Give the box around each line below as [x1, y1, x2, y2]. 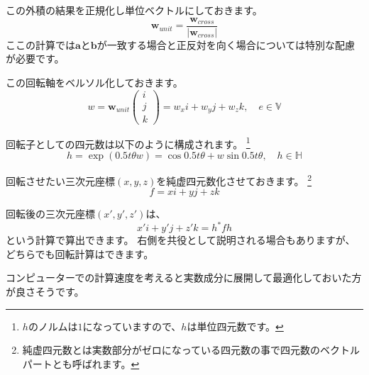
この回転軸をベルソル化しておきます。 [6, 74, 183, 89]
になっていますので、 [82, 318, 182, 333]
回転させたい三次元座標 [6, 173, 115, 188]
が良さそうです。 [6, 284, 84, 298]
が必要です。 [6, 51, 65, 66]
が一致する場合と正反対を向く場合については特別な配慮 [97, 37, 356, 52]
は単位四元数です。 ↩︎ [187, 318, 284, 333]
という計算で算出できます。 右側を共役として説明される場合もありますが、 [6, 233, 356, 247]
